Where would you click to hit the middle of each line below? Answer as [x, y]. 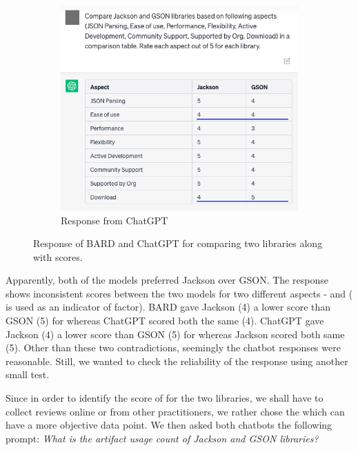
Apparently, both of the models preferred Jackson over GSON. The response [167, 280]
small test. [28, 374]
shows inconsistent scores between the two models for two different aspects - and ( [179, 293]
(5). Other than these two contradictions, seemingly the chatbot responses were [173, 348]
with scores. [58, 256]
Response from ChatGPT [115, 220]
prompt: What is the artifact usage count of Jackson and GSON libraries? [162, 438]
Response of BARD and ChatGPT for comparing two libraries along [178, 243]
